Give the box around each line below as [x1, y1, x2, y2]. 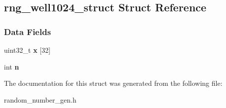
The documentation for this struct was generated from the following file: [4, 78, 223, 88]
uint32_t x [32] [4, 45, 51, 55]
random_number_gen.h [4, 94, 76, 105]
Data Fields [4, 25, 51, 37]
